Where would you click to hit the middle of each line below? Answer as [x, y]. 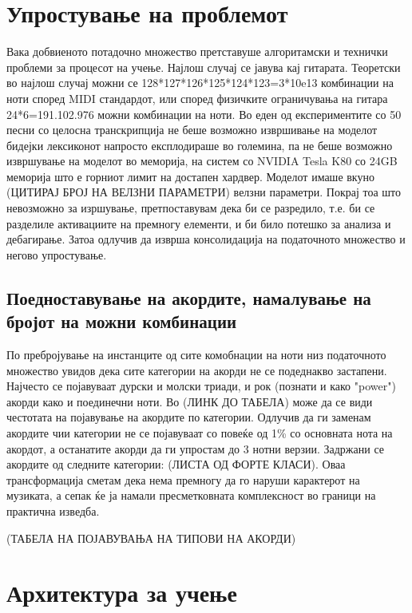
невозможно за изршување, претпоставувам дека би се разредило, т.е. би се [191, 208]
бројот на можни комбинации [122, 321]
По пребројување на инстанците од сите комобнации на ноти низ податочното [196, 355]
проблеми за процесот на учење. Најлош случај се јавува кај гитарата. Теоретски [204, 67]
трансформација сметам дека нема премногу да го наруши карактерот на [183, 479]
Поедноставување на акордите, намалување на [189, 297]
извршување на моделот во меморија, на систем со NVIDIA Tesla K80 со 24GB [202, 161]
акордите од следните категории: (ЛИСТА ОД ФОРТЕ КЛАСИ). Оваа [176, 464]
